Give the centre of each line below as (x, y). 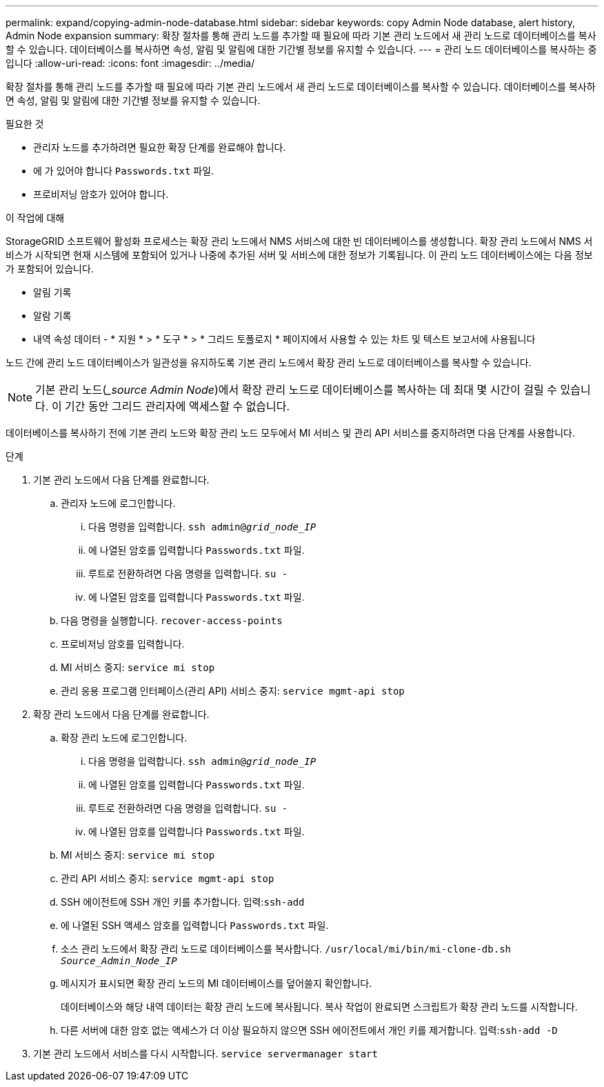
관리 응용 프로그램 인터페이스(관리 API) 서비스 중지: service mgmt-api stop (233, 691)
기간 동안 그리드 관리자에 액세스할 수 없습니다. (178, 406)
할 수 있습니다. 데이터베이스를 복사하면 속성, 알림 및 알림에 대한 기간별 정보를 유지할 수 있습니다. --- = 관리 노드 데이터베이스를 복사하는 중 (301, 49)
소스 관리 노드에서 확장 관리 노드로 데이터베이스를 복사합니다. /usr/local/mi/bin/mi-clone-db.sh (286, 949)
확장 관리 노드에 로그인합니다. (124, 738)
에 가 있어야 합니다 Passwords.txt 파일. (124, 171)
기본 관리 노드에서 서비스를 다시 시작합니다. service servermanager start (205, 1054)
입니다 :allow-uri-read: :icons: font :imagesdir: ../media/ (130, 63)
